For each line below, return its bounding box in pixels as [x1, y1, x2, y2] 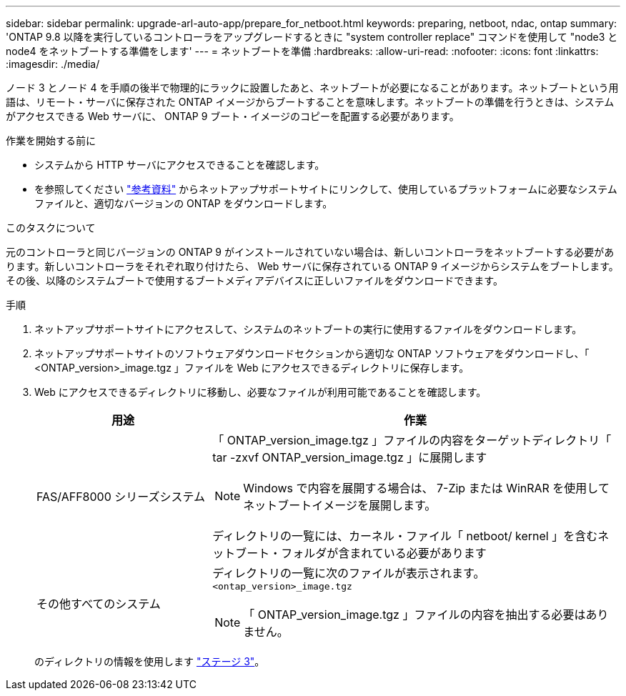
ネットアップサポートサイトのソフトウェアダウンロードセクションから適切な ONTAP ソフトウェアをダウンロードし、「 [34, 347, 590, 359]
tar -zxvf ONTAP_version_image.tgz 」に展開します [212, 450, 487, 464]
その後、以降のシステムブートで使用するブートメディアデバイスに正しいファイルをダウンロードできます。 [6, 274, 503, 287]
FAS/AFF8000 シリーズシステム [36, 489, 206, 504]
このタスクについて [6, 222, 96, 234]
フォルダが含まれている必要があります [281, 546, 487, 560]
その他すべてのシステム [36, 596, 161, 611]
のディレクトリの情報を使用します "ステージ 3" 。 [34, 655, 265, 667]
